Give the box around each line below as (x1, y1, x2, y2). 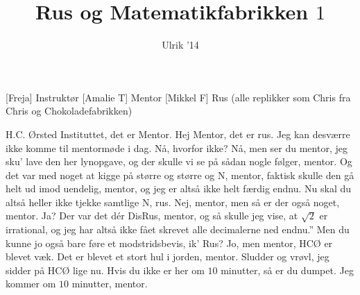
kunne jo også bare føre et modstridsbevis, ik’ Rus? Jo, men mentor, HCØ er (6, 235, 333, 250)
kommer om (6, 276, 56, 291)
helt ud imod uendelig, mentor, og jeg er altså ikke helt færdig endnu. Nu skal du (6, 181, 352, 196)
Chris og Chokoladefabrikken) (6, 103, 132, 118)
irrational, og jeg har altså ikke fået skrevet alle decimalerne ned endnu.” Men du (6, 222, 350, 237)
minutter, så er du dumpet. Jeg (221, 262, 354, 277)
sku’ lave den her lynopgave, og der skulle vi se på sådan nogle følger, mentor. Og (6, 154, 352, 169)
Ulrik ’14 (162, 37, 199, 52)
